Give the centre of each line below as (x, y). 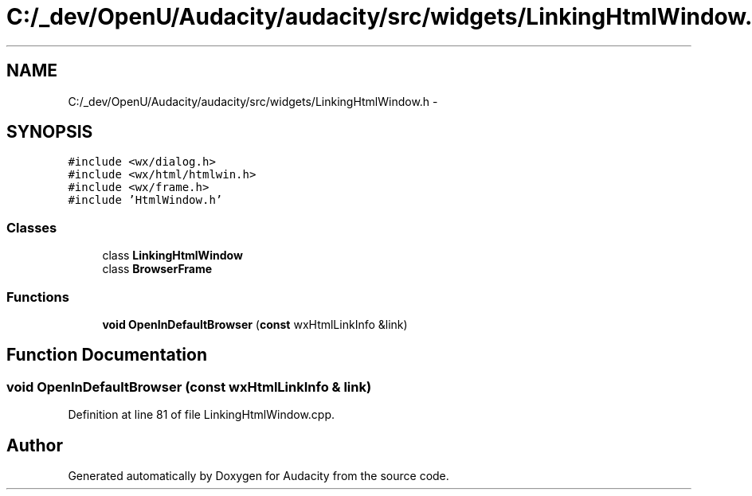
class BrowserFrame (157, 269)
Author (35, 445)
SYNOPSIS (50, 132)
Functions (38, 297)
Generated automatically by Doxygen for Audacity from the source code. (258, 476)
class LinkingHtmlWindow (172, 256)
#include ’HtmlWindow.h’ (145, 200)
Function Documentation (107, 355)
